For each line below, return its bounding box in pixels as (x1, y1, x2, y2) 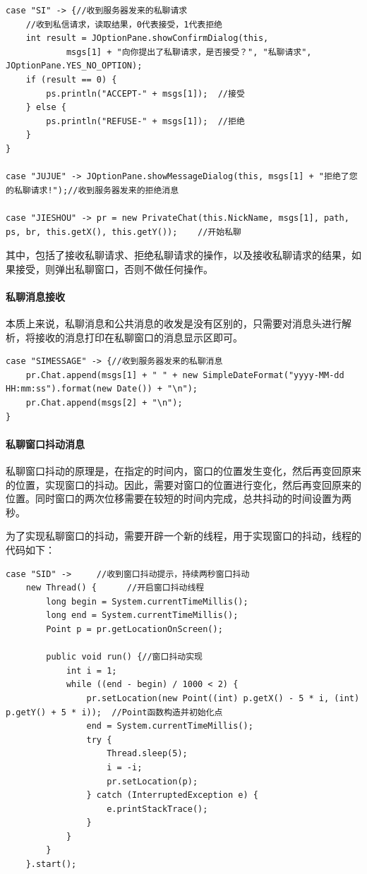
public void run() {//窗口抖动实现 (46, 652, 203, 662)
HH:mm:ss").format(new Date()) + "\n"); (6, 384, 198, 394)
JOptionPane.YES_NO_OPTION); (6, 61, 143, 71)
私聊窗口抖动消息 (6, 436, 85, 451)
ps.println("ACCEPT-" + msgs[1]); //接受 (46, 88, 245, 99)
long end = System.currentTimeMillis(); (46, 610, 239, 621)
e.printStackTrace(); (107, 803, 208, 814)
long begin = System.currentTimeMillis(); (46, 596, 248, 607)
